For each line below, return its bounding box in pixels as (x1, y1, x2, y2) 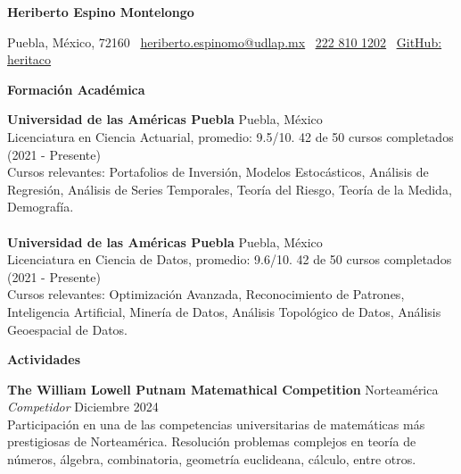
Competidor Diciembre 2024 (7, 397, 159, 416)
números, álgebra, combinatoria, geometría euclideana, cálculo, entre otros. (7, 450, 416, 469)
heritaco (7, 50, 52, 69)
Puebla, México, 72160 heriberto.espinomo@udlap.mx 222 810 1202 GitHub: (7, 32, 442, 51)
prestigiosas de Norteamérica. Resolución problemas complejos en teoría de (7, 432, 416, 451)
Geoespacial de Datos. (7, 320, 128, 338)
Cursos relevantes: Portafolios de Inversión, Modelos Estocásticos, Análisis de (7, 162, 429, 181)
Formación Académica (7, 79, 145, 98)
